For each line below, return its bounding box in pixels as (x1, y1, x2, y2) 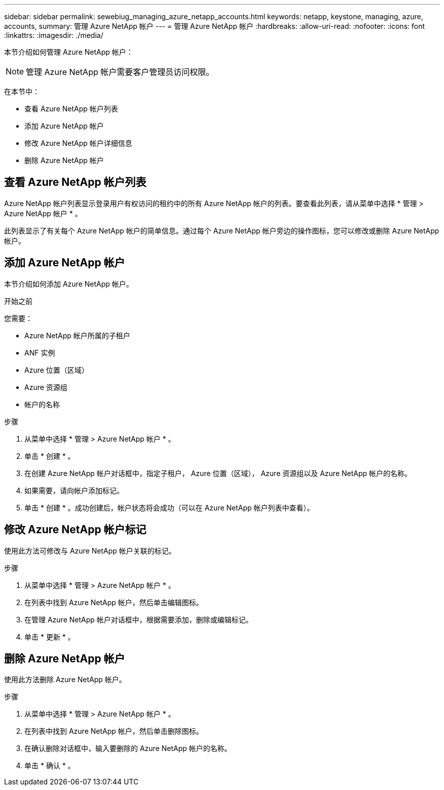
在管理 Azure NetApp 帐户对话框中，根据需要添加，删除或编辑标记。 (24, 615, 253, 624)
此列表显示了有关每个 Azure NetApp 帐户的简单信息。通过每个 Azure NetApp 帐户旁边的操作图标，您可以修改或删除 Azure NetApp (4, 226, 439, 235)
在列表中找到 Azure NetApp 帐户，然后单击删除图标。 (24, 727, 203, 736)
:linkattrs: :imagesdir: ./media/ (4, 31, 103, 39)
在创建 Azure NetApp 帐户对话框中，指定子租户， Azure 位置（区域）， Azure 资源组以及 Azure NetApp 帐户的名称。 (24, 468, 412, 478)
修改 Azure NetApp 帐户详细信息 (24, 139, 132, 147)
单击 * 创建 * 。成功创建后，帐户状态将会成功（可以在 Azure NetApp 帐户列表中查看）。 (24, 503, 314, 512)
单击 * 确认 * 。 (24, 761, 75, 770)
